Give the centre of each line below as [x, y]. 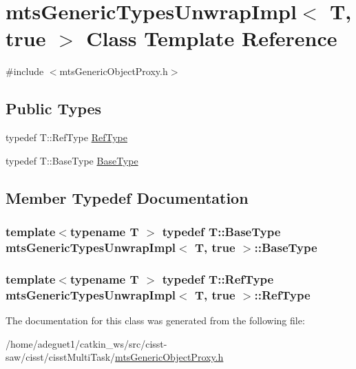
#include [25, 71]
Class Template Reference [212, 38]
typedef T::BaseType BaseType [72, 160]
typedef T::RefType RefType [66, 137]
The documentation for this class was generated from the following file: [155, 320]
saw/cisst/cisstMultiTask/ [61, 357]
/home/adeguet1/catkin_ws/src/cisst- [86, 343]
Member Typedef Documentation [127, 197]
